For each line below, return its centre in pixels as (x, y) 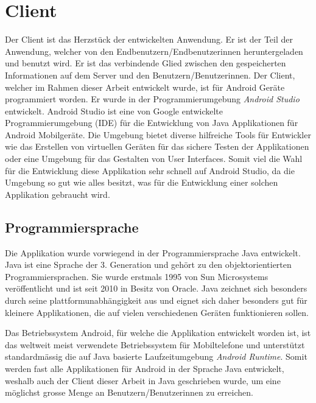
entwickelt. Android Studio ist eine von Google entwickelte (114, 110)
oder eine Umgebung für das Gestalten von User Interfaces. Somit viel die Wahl (154, 159)
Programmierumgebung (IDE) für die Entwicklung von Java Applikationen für (152, 123)
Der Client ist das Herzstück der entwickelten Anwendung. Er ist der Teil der (149, 39)
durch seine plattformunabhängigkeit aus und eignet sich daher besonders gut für (156, 300)
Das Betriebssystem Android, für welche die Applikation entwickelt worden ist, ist (158, 333)
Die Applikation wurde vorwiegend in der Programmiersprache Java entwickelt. (153, 252)
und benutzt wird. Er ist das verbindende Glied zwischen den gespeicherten (146, 63)
